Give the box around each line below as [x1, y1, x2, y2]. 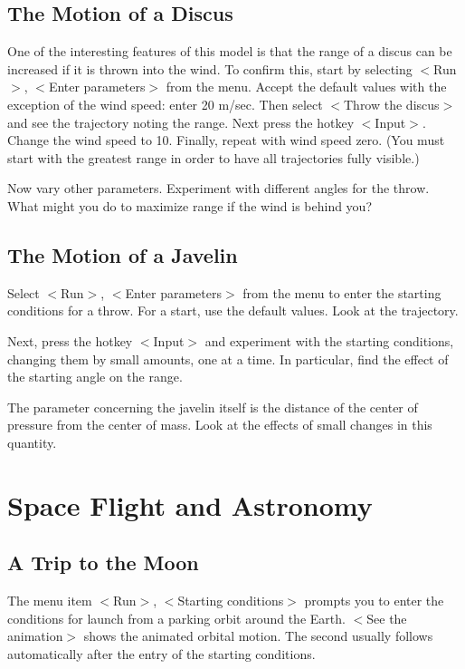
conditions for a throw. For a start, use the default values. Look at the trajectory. [7, 301, 459, 320]
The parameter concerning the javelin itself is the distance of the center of [7, 397, 418, 416]
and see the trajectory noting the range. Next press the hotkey [7, 112, 355, 131]
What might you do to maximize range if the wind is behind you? [7, 196, 373, 215]
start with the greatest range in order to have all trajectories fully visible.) [7, 148, 420, 167]
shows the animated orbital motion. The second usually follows [83, 626, 433, 645]
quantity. [7, 432, 57, 451]
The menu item [7, 591, 92, 610]
